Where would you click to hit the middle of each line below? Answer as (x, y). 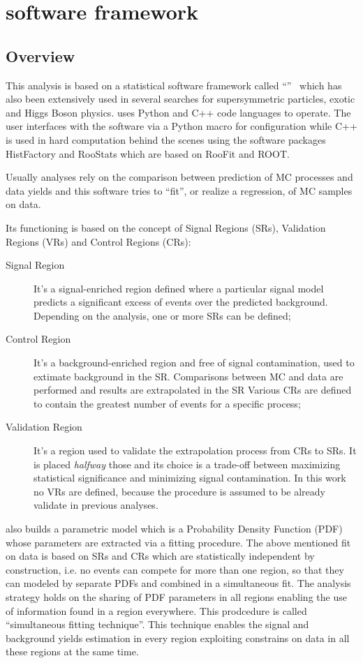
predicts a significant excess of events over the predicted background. (181, 302)
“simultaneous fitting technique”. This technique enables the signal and (157, 624)
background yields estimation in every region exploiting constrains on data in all (178, 638)
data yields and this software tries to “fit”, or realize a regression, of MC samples (179, 190)
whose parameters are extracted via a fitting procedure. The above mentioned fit (178, 542)
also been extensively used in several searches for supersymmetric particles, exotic (180, 99)
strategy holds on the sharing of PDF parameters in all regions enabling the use (176, 596)
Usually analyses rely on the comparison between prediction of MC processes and (179, 177)
